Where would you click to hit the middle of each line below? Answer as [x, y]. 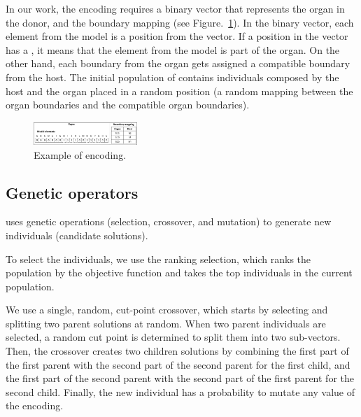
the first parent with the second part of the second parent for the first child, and [178, 364]
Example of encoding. [80, 154]
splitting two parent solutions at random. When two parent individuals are [166, 323]
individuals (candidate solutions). [77, 235]
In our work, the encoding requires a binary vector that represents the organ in [175, 8]
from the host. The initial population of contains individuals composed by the [172, 77]
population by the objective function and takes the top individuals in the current [179, 273]
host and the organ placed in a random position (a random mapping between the [179, 91]
